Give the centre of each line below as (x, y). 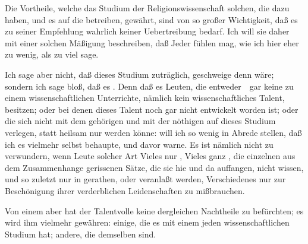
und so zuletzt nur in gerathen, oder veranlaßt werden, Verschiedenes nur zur (145, 179)
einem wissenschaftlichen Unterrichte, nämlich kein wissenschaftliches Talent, (145, 98)
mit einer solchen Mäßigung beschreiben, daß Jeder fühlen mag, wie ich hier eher (152, 42)
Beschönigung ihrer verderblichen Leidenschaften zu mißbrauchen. (125, 190)
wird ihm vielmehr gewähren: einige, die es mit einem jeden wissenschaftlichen (147, 222)
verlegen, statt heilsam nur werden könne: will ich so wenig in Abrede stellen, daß (153, 132)
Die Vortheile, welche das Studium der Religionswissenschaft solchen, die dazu (147, 8)
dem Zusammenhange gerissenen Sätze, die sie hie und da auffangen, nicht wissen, (154, 167)
